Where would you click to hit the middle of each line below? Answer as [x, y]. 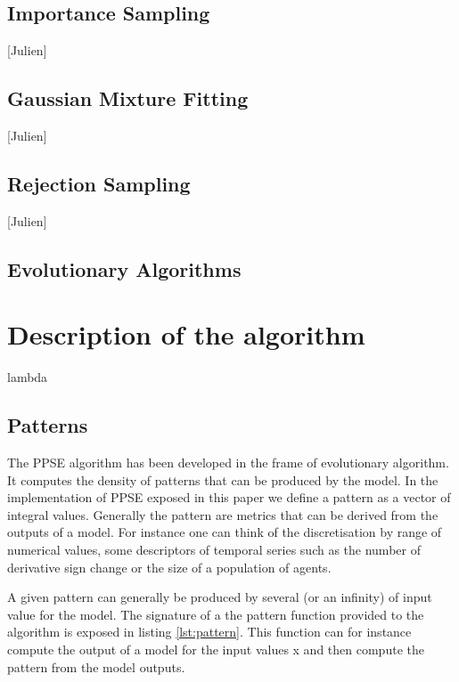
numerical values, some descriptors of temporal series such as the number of [214, 550]
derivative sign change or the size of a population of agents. [169, 567]
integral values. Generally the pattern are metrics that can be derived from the [223, 514]
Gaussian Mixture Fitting [128, 98]
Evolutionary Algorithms [124, 268]
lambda [28, 377]
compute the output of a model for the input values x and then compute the [216, 650]
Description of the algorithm [186, 334]
